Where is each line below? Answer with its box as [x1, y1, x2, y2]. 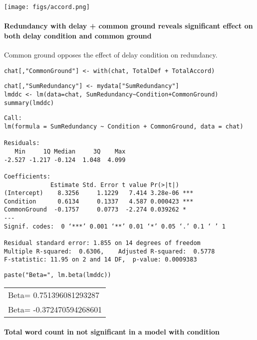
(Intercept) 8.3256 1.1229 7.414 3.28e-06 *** [4, 189, 194, 197]
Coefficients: [4, 172, 51, 180]
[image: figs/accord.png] [4, 3, 90, 10]
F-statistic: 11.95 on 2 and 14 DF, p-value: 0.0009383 [4, 256, 197, 263]
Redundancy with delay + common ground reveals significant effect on [4, 20, 253, 31]
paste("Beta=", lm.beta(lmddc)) [4, 271, 111, 279]
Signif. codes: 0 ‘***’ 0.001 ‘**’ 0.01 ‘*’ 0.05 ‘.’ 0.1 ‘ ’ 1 [4, 222, 226, 230]
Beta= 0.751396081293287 [8, 288, 99, 300]
